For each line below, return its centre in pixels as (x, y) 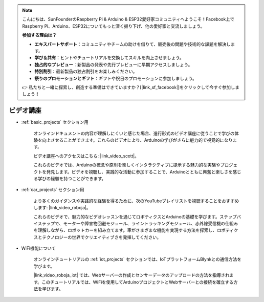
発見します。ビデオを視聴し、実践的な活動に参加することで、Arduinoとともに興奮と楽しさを (140, 172)
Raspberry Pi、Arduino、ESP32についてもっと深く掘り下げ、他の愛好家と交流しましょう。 (113, 26)
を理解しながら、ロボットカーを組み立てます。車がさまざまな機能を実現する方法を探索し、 (125, 230)
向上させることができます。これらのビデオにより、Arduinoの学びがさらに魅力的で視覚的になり (137, 140)
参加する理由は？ (39, 35)
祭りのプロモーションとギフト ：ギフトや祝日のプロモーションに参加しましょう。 (116, 78)
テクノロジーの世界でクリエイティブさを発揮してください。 (101, 237)
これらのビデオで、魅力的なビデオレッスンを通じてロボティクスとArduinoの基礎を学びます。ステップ (135, 216)
